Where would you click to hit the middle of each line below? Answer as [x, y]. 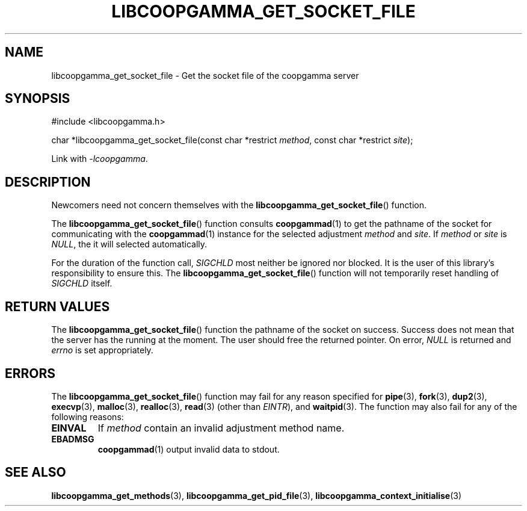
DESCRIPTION [48, 182]
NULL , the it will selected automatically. [129, 244]
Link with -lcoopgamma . [100, 159]
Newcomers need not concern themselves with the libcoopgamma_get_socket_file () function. [239, 205]
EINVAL [69, 428]
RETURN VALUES [57, 306]
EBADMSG [73, 439]
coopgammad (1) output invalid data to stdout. [189, 449]
